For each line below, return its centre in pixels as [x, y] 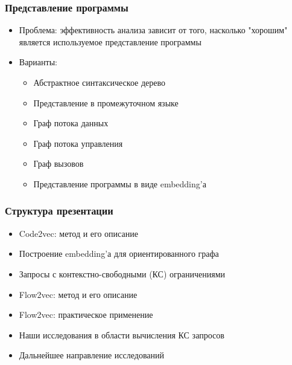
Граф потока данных [71, 123]
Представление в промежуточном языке [106, 102]
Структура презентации [59, 211]
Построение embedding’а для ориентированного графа [119, 254]
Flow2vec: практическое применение [86, 315]
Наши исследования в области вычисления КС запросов [122, 334]
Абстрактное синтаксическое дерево [99, 82]
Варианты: [38, 62]
